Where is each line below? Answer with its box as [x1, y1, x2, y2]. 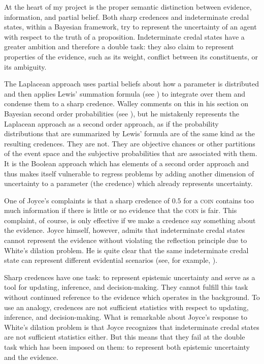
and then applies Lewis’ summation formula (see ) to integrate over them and [4, 88, 246, 99]
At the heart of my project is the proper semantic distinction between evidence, [4, 2, 252, 12]
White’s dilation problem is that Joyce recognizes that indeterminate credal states [4, 321, 259, 332]
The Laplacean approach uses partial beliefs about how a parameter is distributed [4, 78, 259, 89]
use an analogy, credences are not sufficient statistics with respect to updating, [4, 301, 249, 312]
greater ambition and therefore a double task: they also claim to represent [4, 41, 234, 52]
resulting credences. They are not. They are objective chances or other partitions [4, 138, 255, 148]
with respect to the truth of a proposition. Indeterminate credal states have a [4, 31, 245, 42]
